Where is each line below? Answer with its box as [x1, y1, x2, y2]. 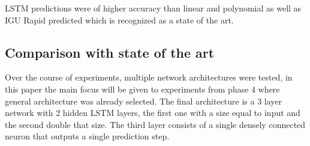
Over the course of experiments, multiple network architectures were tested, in [5, 71, 293, 84]
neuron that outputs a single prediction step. [5, 130, 170, 142]
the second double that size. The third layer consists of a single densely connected [5, 118, 306, 130]
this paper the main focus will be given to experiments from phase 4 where [5, 82, 280, 95]
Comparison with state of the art [5, 43, 215, 61]
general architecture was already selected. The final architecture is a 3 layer [5, 94, 282, 107]
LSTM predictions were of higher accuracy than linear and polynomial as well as [5, 2, 302, 14]
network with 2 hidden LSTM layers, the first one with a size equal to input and [5, 106, 300, 119]
